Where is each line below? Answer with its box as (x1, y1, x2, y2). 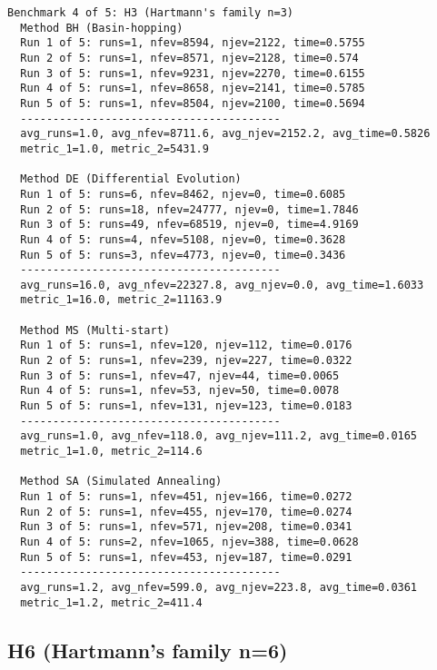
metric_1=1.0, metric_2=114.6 (20, 445, 203, 458)
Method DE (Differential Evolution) (20, 172, 242, 186)
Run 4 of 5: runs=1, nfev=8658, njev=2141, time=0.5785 (20, 82, 365, 95)
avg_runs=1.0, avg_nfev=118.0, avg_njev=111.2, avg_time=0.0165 (20, 429, 418, 443)
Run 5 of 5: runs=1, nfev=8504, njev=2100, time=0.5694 (20, 96, 365, 110)
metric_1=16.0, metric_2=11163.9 (20, 293, 223, 307)
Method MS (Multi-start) (20, 323, 170, 337)
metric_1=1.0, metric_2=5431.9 (20, 142, 209, 155)
